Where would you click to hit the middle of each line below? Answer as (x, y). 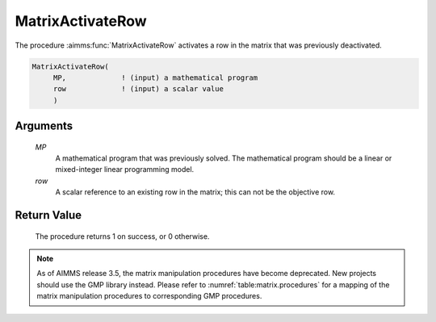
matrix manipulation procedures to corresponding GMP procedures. (149, 296)
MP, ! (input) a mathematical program (155, 77)
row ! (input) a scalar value (138, 89)
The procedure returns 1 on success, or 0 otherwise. (122, 236)
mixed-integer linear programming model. (125, 169)
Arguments (44, 126)
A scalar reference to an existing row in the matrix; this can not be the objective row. (195, 192)
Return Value (48, 215)
